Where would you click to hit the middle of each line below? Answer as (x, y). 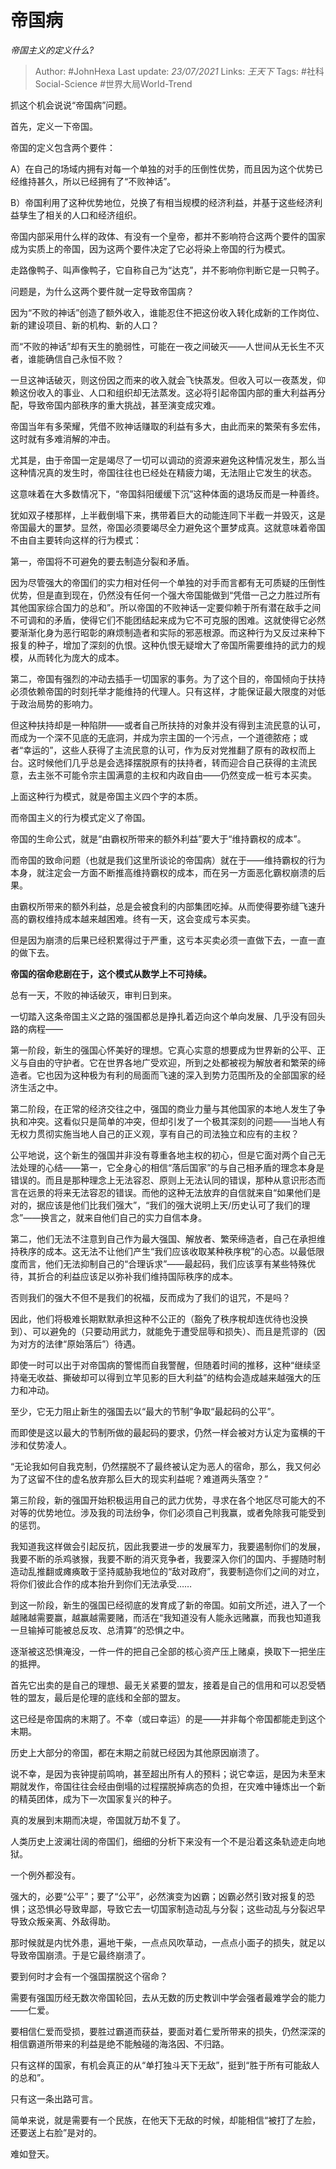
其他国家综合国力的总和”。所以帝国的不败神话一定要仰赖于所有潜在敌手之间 (166, 607)
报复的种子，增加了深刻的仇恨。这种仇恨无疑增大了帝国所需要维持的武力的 (163, 645)
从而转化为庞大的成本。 (76, 657)
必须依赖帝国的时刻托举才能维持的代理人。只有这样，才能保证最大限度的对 (163, 691)
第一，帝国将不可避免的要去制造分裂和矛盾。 (102, 561)
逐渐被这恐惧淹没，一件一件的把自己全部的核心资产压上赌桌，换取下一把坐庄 (168, 1651)
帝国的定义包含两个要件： (63, 147)
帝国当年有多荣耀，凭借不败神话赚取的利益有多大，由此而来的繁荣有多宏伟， (168, 426)
